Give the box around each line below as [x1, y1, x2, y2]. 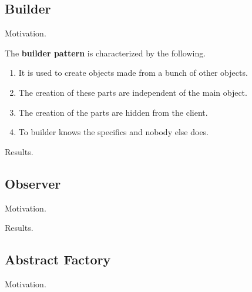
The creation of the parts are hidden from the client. [18, 106, 208, 118]
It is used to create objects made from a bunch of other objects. [18, 66, 248, 79]
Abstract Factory [5, 250, 111, 268]
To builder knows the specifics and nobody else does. [18, 126, 209, 138]
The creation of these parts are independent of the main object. [18, 86, 247, 98]
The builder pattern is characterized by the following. [5, 46, 206, 59]
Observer [5, 174, 61, 192]
